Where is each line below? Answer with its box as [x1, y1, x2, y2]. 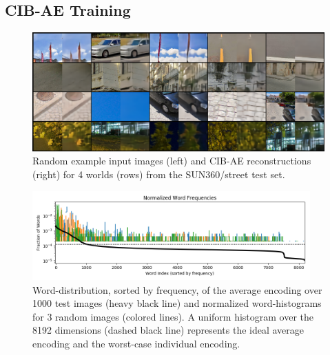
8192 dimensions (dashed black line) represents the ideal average [32, 323, 305, 337]
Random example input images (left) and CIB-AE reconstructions [32, 153, 311, 168]
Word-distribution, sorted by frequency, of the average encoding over [32, 282, 322, 297]
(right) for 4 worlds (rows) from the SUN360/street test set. [32, 167, 285, 182]
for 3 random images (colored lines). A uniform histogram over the [32, 309, 314, 323]
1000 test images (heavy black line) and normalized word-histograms [32, 296, 322, 310]
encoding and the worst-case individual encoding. [32, 336, 240, 351]
